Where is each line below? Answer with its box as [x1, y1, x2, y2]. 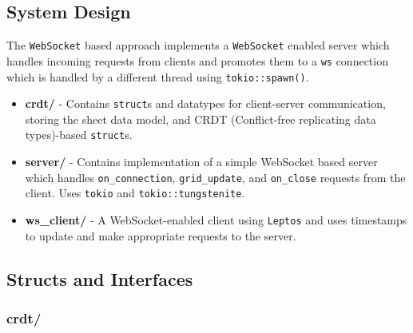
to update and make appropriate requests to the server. [25, 227, 296, 244]
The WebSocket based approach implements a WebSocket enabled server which [6, 37, 390, 54]
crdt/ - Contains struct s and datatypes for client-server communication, [25, 95, 386, 112]
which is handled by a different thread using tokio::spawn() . [6, 68, 309, 85]
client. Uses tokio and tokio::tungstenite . [25, 184, 245, 201]
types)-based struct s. [25, 126, 133, 143]
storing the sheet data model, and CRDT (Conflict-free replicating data [25, 110, 376, 127]
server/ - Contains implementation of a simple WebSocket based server [25, 153, 378, 170]
